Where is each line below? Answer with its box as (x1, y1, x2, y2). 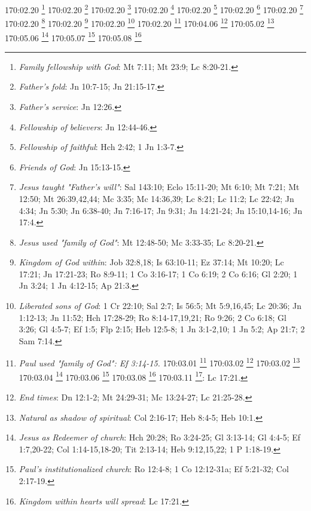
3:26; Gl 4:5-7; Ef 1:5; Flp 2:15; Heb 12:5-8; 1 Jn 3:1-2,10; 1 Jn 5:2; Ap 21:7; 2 (19, 323, 305, 335)
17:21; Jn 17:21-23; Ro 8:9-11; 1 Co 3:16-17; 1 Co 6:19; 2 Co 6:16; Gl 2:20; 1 (19, 267, 298, 280)
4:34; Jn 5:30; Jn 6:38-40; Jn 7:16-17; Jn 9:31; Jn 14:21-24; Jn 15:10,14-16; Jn (19, 204, 303, 216)
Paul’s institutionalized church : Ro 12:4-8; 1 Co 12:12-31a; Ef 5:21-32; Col (19, 463, 289, 475)
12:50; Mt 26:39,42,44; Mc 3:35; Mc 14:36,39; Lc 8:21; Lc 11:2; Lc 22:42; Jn (19, 192, 294, 204)
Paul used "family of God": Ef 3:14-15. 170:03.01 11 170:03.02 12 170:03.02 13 (19, 355, 300, 369)
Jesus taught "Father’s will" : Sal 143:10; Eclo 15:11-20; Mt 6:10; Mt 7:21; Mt (19, 180, 300, 193)
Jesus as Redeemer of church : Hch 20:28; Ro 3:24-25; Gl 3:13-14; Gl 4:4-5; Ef (19, 431, 301, 443)
